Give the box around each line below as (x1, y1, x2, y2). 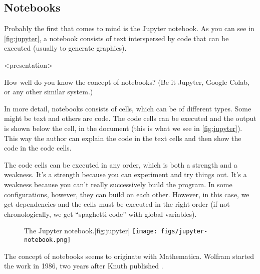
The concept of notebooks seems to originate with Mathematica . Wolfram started (4, 250, 254, 261)
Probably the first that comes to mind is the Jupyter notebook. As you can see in (4, 23, 254, 34)
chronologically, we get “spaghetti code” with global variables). (4, 208, 197, 219)
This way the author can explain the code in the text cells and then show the (4, 132, 241, 143)
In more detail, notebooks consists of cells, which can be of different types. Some (4, 103, 251, 113)
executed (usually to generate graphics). (4, 43, 127, 53)
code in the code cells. (4, 143, 72, 153)
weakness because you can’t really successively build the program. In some (4, 179, 232, 189)
